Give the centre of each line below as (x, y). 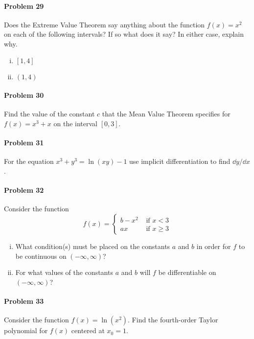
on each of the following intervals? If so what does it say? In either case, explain (124, 34)
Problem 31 (24, 143)
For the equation (29, 161)
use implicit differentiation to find (180, 161)
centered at (88, 330)
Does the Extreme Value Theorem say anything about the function (104, 24)
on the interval (76, 123)
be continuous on (41, 256)
